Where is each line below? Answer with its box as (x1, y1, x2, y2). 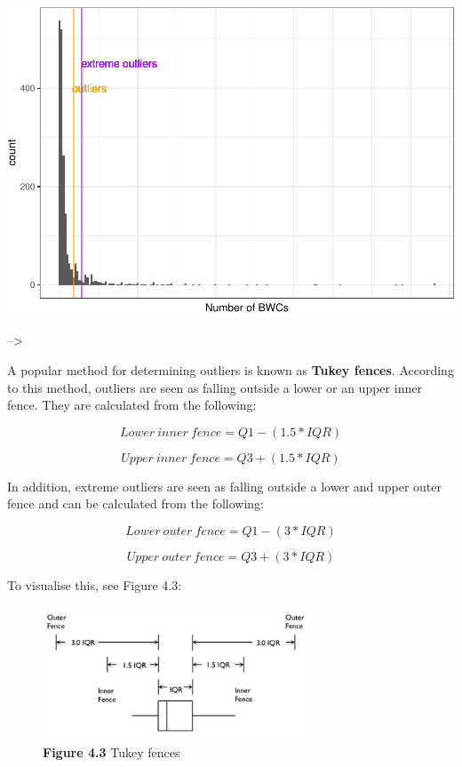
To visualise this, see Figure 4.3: (7, 575, 182, 594)
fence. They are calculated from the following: (7, 395, 257, 414)
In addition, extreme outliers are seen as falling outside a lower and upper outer (7, 476, 442, 495)
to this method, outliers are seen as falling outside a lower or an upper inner (7, 378, 422, 396)
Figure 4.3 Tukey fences (43, 742, 180, 761)
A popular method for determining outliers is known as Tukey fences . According (7, 360, 454, 379)
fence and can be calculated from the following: (7, 494, 264, 513)
